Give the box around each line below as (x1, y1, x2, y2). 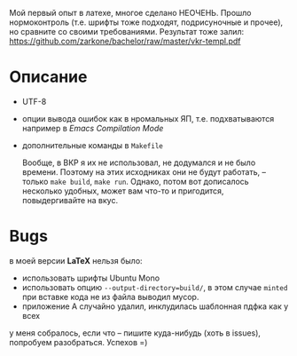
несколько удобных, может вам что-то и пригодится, (21, 186, 224, 196)
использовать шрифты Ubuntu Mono (21, 273, 160, 283)
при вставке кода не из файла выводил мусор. (21, 291, 199, 302)
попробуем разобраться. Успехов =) (9, 336, 148, 347)
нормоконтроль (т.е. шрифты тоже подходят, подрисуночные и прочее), (9, 17, 284, 28)
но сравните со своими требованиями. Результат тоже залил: (9, 27, 245, 36)
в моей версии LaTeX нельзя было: (9, 255, 144, 265)
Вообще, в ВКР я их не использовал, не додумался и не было (21, 157, 256, 168)
